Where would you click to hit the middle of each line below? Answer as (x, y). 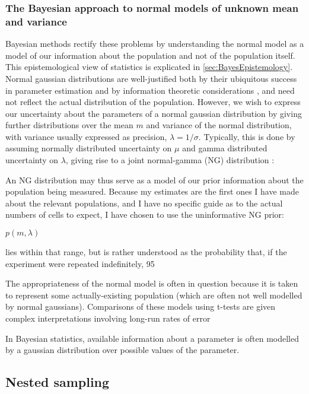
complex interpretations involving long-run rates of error (108, 318)
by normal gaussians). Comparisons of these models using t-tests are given (141, 306)
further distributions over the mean (69, 125)
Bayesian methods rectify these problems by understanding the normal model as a (155, 44)
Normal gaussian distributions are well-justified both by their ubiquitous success (151, 78)
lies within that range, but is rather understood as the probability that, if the (146, 252)
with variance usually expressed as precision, (86, 136)
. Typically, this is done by (247, 136)
